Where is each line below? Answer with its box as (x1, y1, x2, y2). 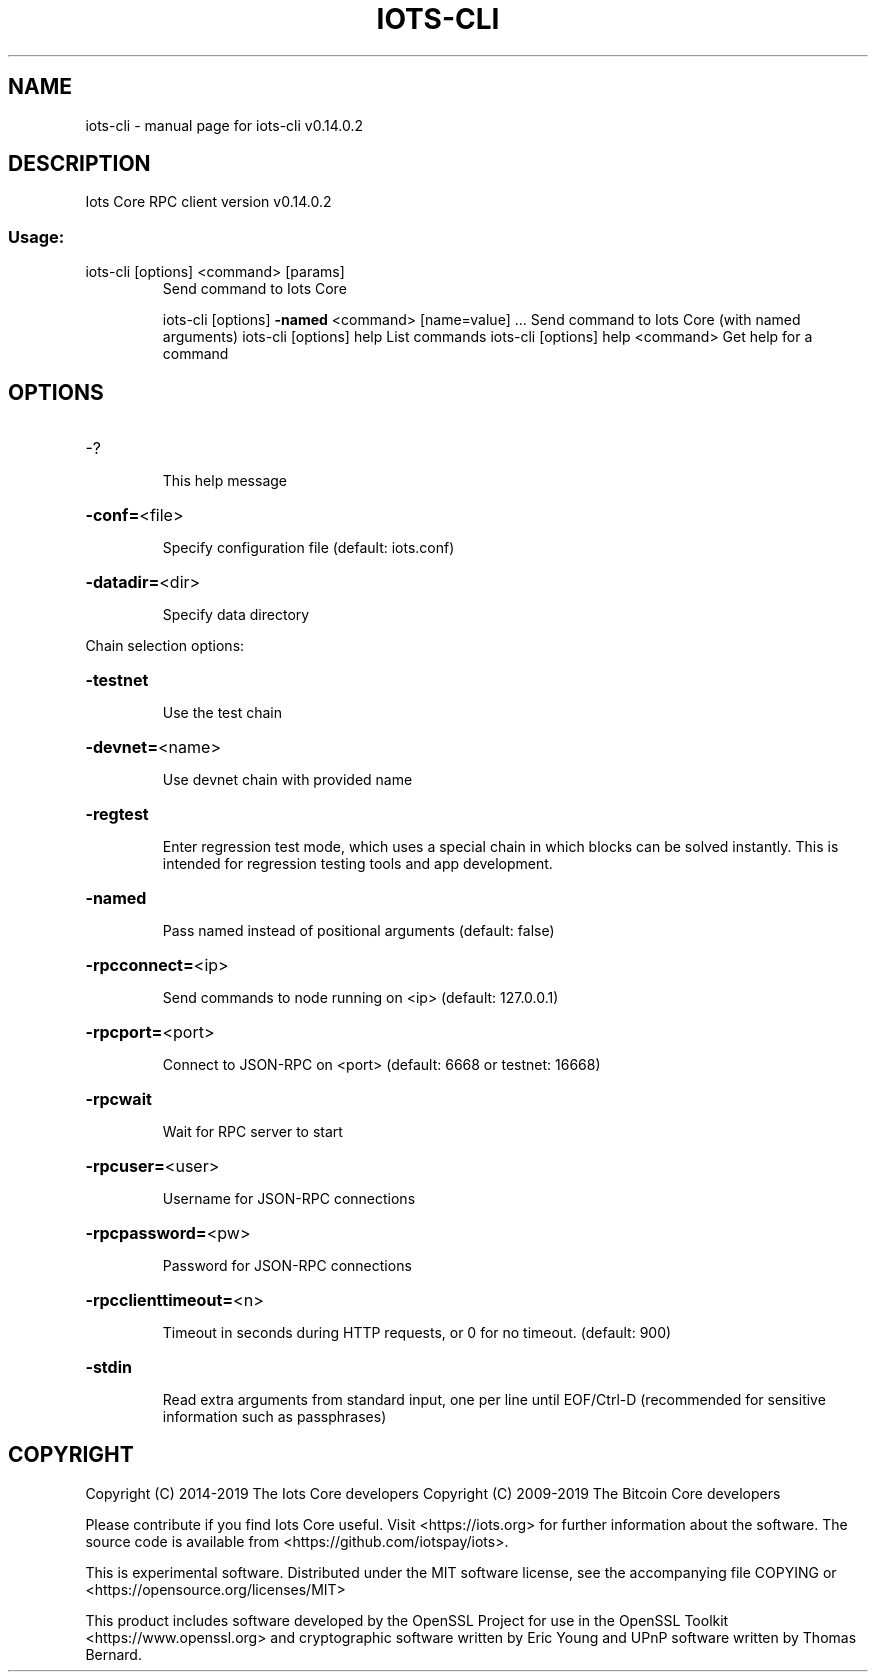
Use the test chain (162, 704, 282, 722)
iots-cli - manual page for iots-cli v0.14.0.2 (85, 116, 363, 134)
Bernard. (85, 1645, 142, 1663)
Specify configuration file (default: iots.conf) (162, 539, 455, 557)
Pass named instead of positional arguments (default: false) (162, 922, 555, 940)
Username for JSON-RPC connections (162, 1190, 416, 1208)
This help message (162, 472, 287, 490)
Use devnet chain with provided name (162, 771, 413, 789)
